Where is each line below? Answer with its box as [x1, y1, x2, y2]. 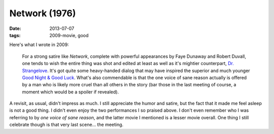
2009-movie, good [49, 32, 89, 38]
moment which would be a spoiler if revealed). [22, 89, 119, 95]
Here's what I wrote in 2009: [9, 42, 69, 48]
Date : [9, 25, 21, 31]
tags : [9, 32, 21, 38]
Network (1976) [9, 8, 76, 19]
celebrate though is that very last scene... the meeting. [9, 122, 124, 128]
